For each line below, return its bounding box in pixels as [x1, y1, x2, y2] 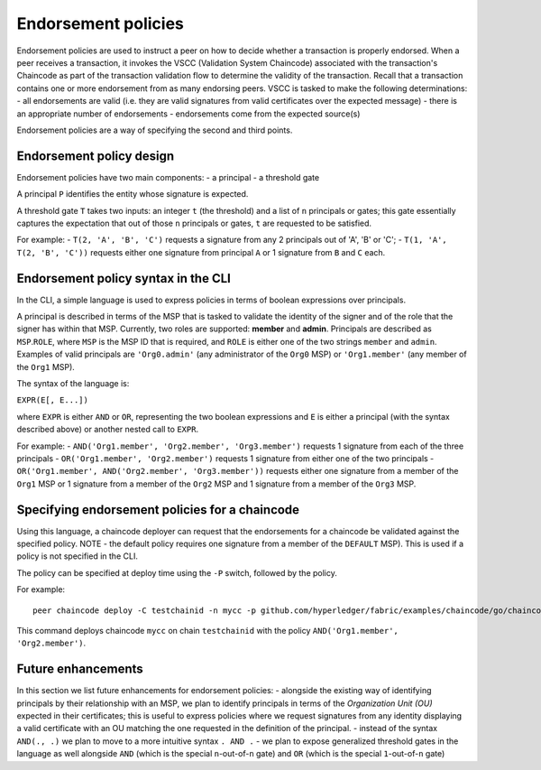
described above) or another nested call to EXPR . [16, 424, 198, 435]
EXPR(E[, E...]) [16, 395, 89, 405]
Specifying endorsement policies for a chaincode [16, 502, 300, 517]
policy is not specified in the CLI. [16, 551, 139, 561]
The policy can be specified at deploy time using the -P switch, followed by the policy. [16, 567, 337, 578]
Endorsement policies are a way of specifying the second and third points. [16, 125, 293, 135]
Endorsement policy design [16, 148, 175, 163]
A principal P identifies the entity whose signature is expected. [16, 189, 249, 199]
